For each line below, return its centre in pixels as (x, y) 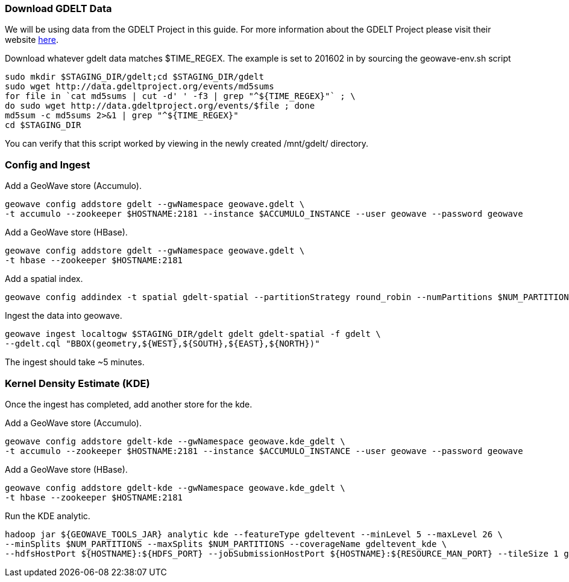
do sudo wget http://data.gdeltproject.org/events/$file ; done (160, 106)
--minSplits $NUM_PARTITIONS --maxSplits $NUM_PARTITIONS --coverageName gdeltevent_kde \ (226, 544)
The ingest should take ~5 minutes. (75, 362)
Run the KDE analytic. (48, 516)
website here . (32, 40)
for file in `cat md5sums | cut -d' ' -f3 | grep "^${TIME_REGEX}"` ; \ (180, 96)
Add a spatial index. (44, 279)
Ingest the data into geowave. (64, 316)
